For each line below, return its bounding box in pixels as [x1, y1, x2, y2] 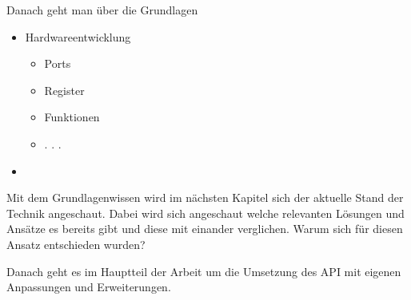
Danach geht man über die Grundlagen [6, 2, 198, 18]
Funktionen [44, 109, 100, 125]
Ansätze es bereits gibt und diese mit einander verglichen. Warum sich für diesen [6, 220, 403, 237]
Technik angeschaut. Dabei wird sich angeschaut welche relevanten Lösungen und [6, 204, 405, 221]
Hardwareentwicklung [25, 28, 131, 45]
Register [44, 81, 85, 98]
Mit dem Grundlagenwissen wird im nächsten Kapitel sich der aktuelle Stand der [6, 189, 404, 206]
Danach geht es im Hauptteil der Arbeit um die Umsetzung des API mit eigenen [6, 262, 401, 279]
